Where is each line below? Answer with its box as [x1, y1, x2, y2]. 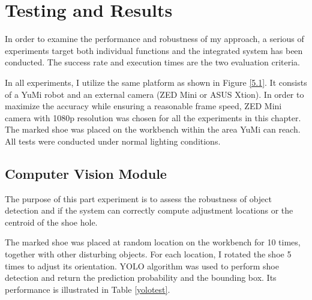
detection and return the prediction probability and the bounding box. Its [5, 271, 277, 284]
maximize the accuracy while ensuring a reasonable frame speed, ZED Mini [5, 100, 282, 112]
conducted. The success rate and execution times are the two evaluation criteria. [5, 56, 300, 68]
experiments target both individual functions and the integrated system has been [5, 44, 303, 56]
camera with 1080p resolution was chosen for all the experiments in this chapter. [5, 111, 301, 124]
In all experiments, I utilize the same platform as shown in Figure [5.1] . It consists [5, 76, 307, 88]
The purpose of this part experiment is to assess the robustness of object [5, 192, 272, 205]
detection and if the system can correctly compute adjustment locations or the [5, 204, 293, 217]
